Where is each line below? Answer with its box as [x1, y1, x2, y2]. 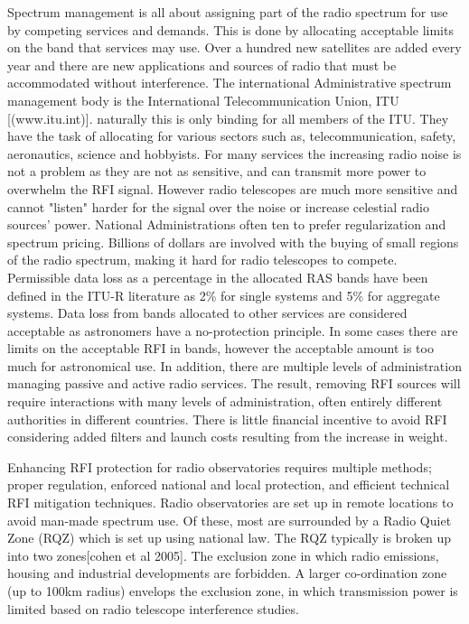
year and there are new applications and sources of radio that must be [7, 55, 397, 74]
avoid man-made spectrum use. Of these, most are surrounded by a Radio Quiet [7, 510, 452, 529]
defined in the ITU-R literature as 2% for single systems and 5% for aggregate [7, 285, 440, 304]
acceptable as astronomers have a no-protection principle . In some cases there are [7, 321, 458, 340]
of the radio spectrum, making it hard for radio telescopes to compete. [7, 250, 398, 269]
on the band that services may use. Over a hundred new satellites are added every [7, 38, 462, 57]
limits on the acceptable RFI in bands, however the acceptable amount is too [7, 339, 434, 358]
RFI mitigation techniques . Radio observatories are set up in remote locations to [7, 493, 454, 512]
